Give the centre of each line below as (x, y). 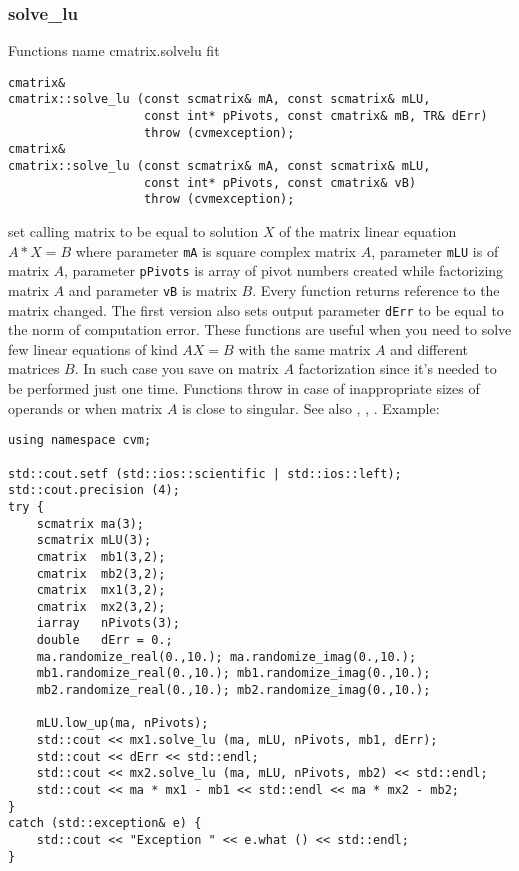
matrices (34, 368)
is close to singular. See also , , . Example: (311, 407)
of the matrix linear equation (368, 231)
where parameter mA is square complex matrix (215, 250)
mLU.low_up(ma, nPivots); (122, 723)
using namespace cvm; (80, 440)
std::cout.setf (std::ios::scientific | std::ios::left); (205, 473)
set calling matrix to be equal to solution (133, 231)
